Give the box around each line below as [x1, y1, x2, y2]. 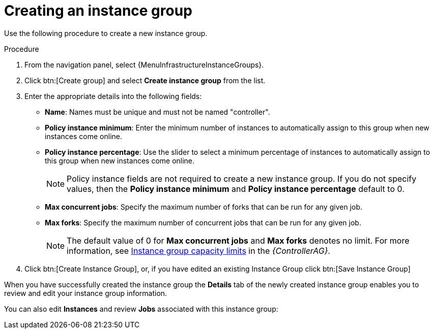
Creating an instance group [4, 2, 192, 19]
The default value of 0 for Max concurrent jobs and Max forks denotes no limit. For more [67, 235, 410, 246]
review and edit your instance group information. [4, 288, 167, 297]
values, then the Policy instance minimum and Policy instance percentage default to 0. [67, 183, 404, 194]
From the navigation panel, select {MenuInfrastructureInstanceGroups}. [24, 60, 264, 69]
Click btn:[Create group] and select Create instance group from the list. [24, 76, 266, 85]
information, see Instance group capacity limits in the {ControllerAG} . [67, 245, 331, 256]
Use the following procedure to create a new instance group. [4, 28, 208, 38]
